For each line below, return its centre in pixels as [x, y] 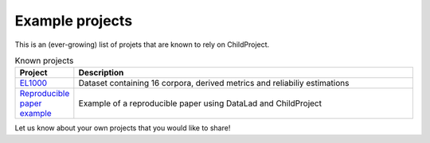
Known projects [44, 61]
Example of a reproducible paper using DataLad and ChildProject [200, 103]
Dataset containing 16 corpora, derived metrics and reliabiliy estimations [214, 83]
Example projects [74, 21]
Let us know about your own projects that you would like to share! [123, 128]
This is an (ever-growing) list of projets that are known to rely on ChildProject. [142, 44]
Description [101, 73]
